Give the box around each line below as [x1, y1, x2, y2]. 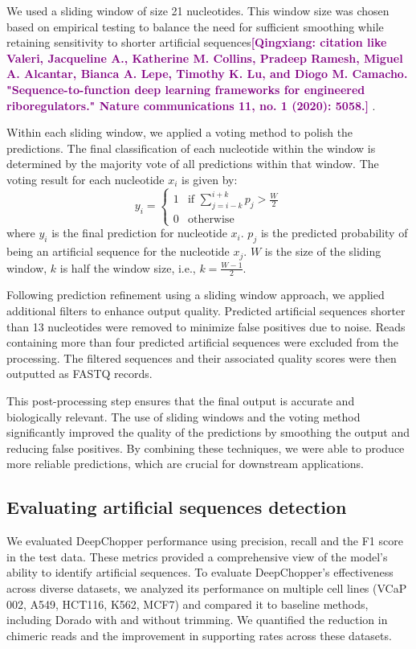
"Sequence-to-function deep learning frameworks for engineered [6, 80, 365, 97]
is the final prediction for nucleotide [51, 224, 227, 241]
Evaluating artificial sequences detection [6, 495, 347, 520]
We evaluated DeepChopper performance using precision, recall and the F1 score [6, 532, 403, 549]
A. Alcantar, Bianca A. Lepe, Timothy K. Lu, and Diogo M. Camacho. [6, 65, 408, 82]
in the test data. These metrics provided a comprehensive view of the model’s [6, 548, 388, 565]
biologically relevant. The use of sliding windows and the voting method [6, 408, 361, 425]
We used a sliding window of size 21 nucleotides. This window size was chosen [6, 2, 389, 18]
